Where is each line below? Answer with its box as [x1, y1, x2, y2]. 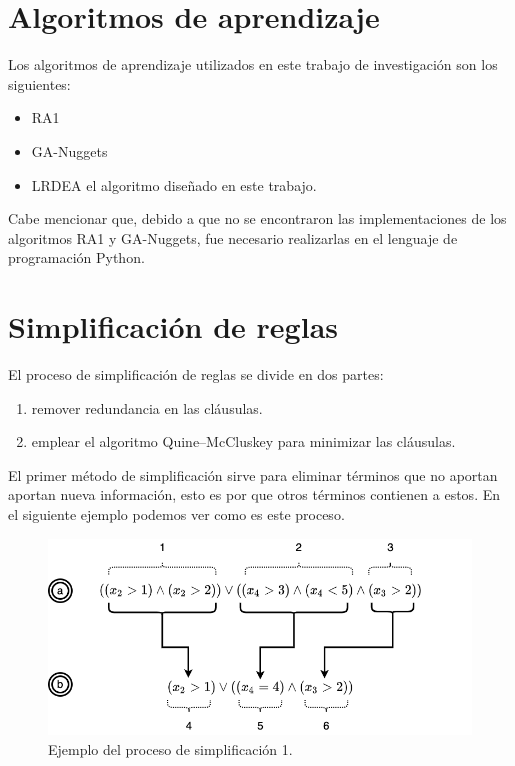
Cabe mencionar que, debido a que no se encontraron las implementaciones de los [8, 208, 507, 229]
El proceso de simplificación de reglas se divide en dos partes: [8, 364, 384, 384]
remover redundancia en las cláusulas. [31, 397, 263, 418]
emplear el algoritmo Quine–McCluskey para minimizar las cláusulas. [31, 431, 456, 452]
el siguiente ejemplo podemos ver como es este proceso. [8, 503, 345, 524]
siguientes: [8, 73, 71, 94]
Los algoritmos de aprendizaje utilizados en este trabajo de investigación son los [8, 54, 498, 75]
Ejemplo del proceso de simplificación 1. [48, 738, 293, 759]
